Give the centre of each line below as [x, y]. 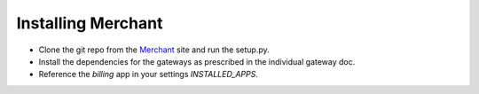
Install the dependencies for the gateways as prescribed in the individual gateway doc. [197, 61]
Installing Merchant [90, 23]
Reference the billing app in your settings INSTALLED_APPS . [149, 74]
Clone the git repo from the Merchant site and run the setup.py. [154, 50]
